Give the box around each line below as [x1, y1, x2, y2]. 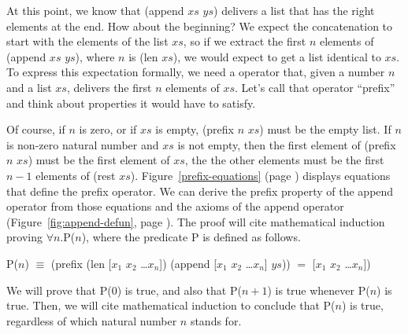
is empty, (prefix [155, 121, 234, 138]
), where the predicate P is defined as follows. [81, 229, 301, 245]
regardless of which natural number [6, 312, 177, 328]
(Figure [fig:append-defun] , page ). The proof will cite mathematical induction [6, 213, 385, 229]
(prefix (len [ [50, 255, 112, 271]
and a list [6, 79, 52, 95]
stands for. [190, 312, 242, 328]
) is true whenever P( [267, 281, 370, 298]
